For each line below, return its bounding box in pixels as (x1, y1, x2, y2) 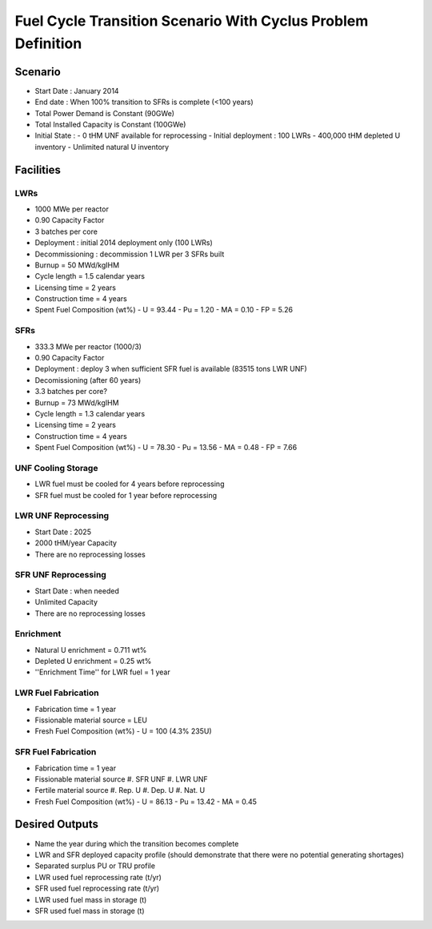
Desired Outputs (14, 818, 99, 831)
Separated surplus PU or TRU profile (34, 861, 156, 871)
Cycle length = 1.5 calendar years (34, 271, 146, 281)
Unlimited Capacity (34, 597, 98, 607)
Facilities (14, 163, 62, 176)
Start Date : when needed (34, 585, 119, 596)
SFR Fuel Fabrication (14, 746, 97, 758)
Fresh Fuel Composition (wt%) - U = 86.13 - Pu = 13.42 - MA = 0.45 (34, 797, 258, 806)
